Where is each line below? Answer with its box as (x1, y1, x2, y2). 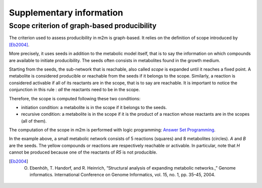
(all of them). (21, 118, 47, 124)
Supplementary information (9, 7, 123, 18)
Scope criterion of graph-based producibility (9, 21, 157, 30)
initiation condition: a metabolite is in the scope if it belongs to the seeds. (21, 104, 167, 110)
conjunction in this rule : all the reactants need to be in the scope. (9, 87, 140, 93)
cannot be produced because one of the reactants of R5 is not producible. (9, 149, 158, 155)
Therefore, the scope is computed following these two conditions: (9, 95, 141, 101)
